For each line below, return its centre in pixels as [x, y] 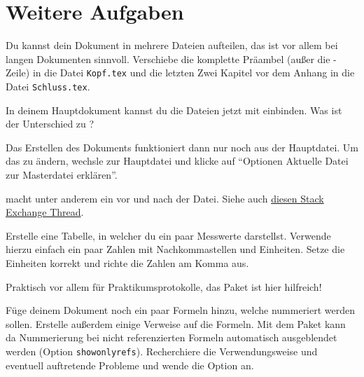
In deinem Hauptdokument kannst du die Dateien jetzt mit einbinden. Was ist [174, 110]
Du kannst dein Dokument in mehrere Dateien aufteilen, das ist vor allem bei [172, 45]
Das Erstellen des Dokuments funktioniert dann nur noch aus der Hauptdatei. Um [182, 147]
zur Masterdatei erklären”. [62, 174]
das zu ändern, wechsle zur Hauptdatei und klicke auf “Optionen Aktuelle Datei [177, 161]
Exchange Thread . [45, 212]
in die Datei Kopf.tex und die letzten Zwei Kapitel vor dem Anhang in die [194, 73]
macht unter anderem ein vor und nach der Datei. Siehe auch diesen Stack [165, 198]
